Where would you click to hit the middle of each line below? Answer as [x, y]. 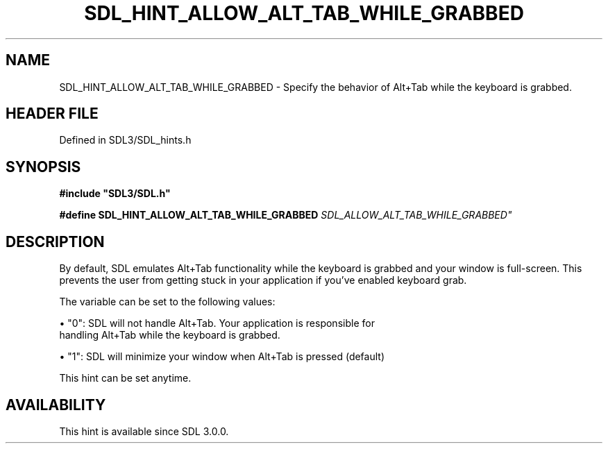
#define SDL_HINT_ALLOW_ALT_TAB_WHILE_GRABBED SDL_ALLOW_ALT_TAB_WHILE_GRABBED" [286, 215]
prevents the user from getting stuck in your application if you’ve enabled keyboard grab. [263, 280]
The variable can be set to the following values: [167, 302]
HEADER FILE [52, 114]
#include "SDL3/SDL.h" [115, 194]
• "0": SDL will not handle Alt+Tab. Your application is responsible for [217, 323]
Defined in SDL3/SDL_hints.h [125, 140]
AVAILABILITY [56, 405]
